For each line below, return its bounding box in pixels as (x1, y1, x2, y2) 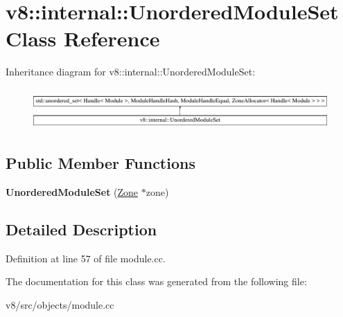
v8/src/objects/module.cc (6, 297, 114, 311)
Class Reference (6, 24, 160, 53)
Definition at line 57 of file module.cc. (6, 251, 166, 265)
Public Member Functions (6, 152, 195, 173)
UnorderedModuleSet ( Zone (6, 184, 139, 199)
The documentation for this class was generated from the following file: (6, 274, 307, 289)
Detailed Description (6, 218, 157, 239)
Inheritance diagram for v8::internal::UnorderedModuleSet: (6, 64, 256, 79)
